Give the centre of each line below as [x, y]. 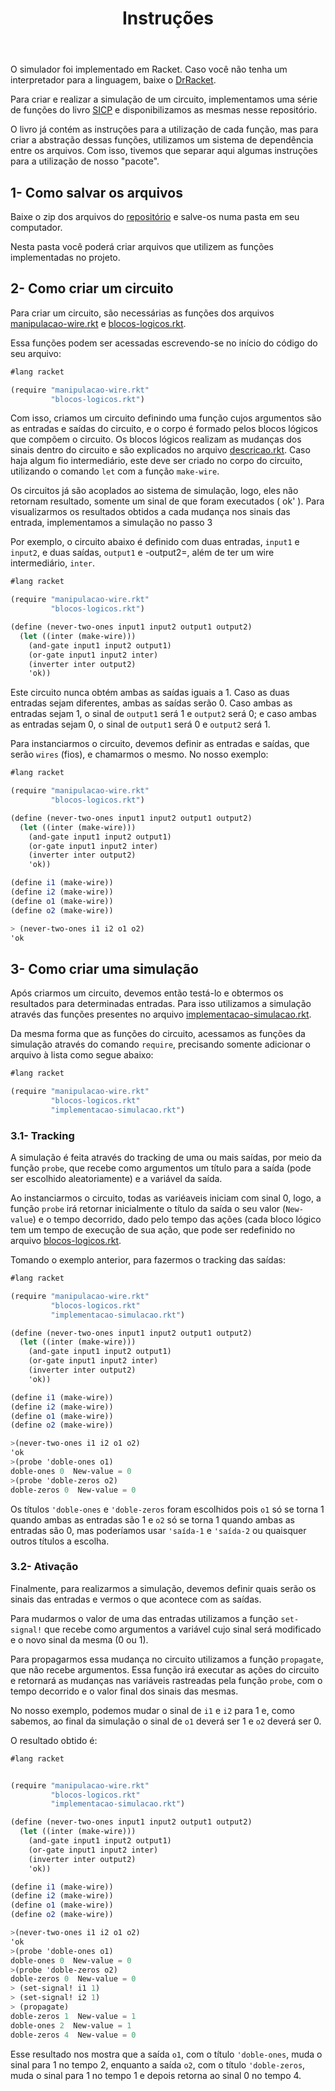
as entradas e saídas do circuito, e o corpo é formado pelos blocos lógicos [164, 429]
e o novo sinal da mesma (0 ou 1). [79, 1639]
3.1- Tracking [42, 1135]
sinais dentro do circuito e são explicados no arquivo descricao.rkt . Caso [160, 450]
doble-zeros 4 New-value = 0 [73, 2035]
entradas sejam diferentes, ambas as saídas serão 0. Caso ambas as [151, 703]
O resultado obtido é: [54, 1740]
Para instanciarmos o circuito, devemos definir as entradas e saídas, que [160, 744]
